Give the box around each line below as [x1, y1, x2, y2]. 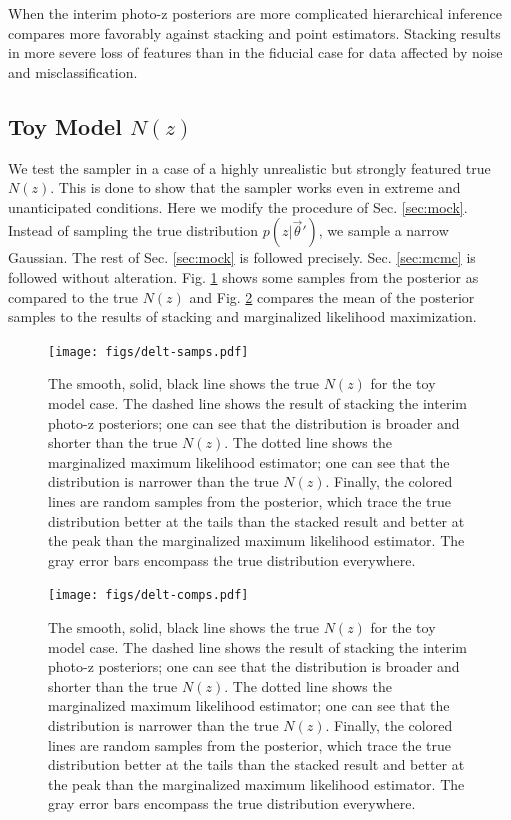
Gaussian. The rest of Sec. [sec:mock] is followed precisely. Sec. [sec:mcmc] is [8, 247, 476, 268]
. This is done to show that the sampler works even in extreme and [50, 177, 461, 198]
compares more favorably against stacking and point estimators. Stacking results [8, 22, 501, 43]
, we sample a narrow [318, 220, 449, 241]
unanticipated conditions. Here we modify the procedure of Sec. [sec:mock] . [8, 196, 468, 217]
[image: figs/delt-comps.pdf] [48, 588, 249, 603]
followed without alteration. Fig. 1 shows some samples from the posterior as [8, 266, 479, 287]
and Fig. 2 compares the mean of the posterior [189, 286, 475, 307]
